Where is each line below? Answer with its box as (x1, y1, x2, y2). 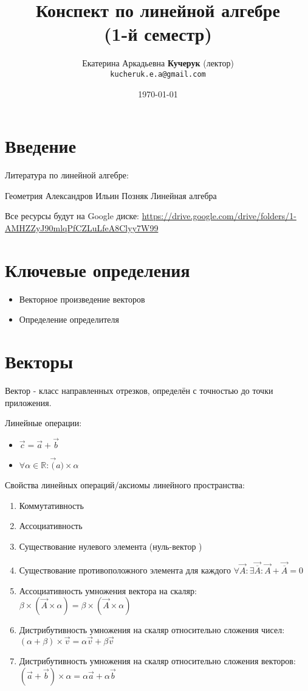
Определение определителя (19, 313, 119, 326)
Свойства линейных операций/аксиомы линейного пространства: (5, 479, 245, 491)
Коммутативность (19, 499, 84, 511)
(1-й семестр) (104, 21, 212, 46)
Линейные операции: (5, 416, 82, 429)
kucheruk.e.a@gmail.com (110, 69, 206, 79)
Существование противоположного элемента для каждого (19, 563, 231, 576)
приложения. (5, 396, 52, 409)
